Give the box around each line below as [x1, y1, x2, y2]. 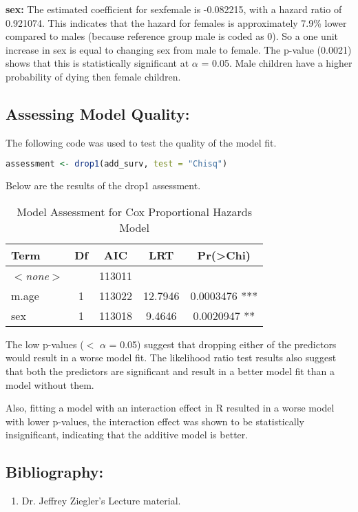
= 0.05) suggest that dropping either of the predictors [109, 337, 337, 351]
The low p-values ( [6, 337, 84, 351]
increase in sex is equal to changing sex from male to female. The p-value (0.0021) [6, 42, 352, 56]
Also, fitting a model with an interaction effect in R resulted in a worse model [6, 401, 335, 415]
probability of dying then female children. [6, 69, 181, 83]
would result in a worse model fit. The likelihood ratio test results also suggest [6, 350, 337, 365]
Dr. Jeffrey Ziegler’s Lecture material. [21, 493, 181, 508]
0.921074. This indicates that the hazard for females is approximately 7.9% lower [6, 15, 347, 30]
